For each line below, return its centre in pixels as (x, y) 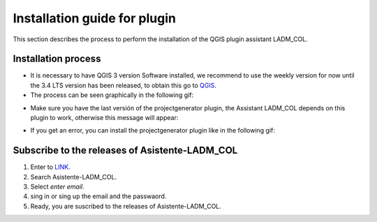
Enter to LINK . (50, 167)
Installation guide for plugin (94, 18)
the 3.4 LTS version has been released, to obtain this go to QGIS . (123, 85)
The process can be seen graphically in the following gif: (112, 95)
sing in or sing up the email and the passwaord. (98, 196)
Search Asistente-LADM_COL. (74, 177)
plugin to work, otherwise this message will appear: (104, 118)
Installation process (57, 59)
